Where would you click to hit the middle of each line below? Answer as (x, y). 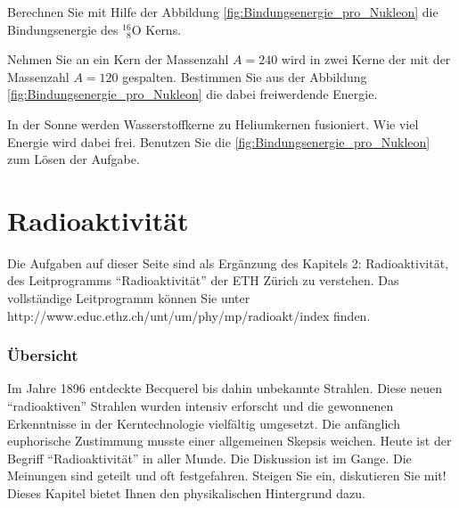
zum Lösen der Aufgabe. (74, 159)
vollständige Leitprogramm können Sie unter (129, 298)
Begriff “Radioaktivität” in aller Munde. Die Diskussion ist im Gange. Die (209, 458)
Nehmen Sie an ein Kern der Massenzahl (118, 59)
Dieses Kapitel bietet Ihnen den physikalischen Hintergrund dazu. (186, 493)
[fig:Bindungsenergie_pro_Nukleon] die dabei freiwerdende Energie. (193, 94)
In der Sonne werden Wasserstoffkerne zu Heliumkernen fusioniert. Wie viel (213, 123)
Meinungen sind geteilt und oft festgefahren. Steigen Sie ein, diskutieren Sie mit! (227, 475)
